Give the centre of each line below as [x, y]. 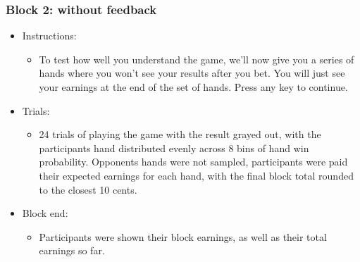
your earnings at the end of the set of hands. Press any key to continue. [193, 87]
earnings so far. [72, 250]
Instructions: [49, 36]
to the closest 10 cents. [88, 189]
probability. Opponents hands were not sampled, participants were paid [193, 162]
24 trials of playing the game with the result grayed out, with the [180, 134]
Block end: [45, 213]
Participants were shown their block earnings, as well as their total [183, 236]
